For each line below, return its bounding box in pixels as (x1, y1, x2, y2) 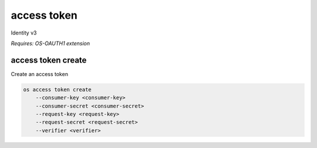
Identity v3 (11, 29, 37, 36)
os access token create (23, 86, 92, 93)
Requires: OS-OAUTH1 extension (11, 40, 90, 47)
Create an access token (11, 70, 69, 77)
